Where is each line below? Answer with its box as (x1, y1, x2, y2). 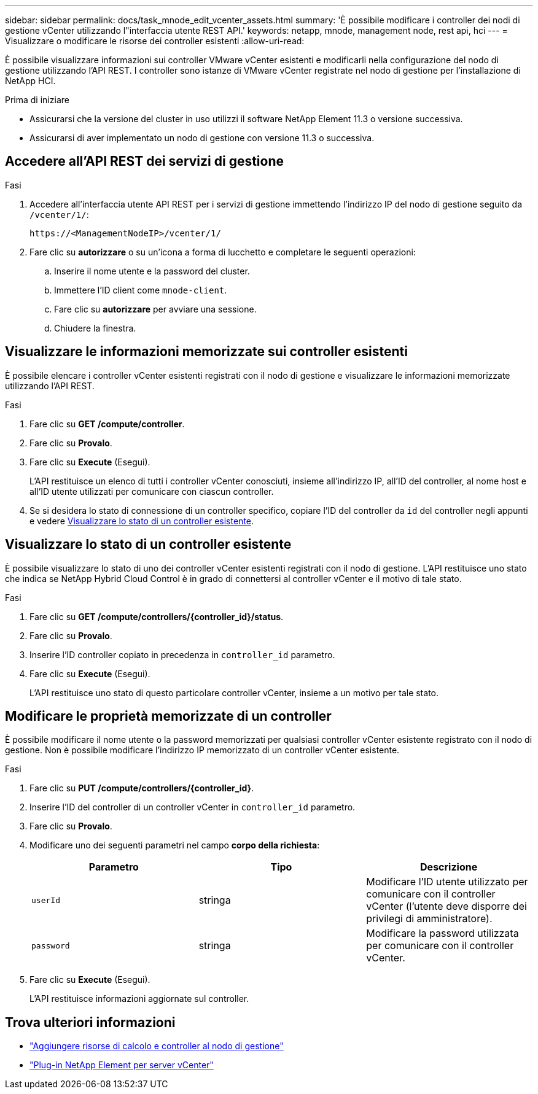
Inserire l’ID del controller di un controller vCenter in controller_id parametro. (29, 802, 356, 813)
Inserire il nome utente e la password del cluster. (54, 265, 250, 276)
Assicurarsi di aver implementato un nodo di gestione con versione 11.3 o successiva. (29, 133, 375, 143)
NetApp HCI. (5, 76, 56, 86)
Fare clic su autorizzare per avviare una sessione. (54, 303, 257, 314)
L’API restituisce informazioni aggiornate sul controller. (29, 993, 249, 1004)
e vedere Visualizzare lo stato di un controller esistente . (29, 515, 254, 526)
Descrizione (420, 861, 478, 874)
